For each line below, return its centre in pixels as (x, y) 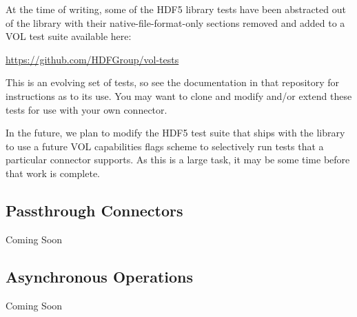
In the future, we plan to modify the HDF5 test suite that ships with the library (175, 133)
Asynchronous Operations (100, 276)
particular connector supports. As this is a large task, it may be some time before (178, 160)
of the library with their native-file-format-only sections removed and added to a (175, 22)
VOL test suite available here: (69, 36)
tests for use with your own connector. (86, 109)
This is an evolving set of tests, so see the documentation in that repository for (173, 82)
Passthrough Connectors (94, 210)
